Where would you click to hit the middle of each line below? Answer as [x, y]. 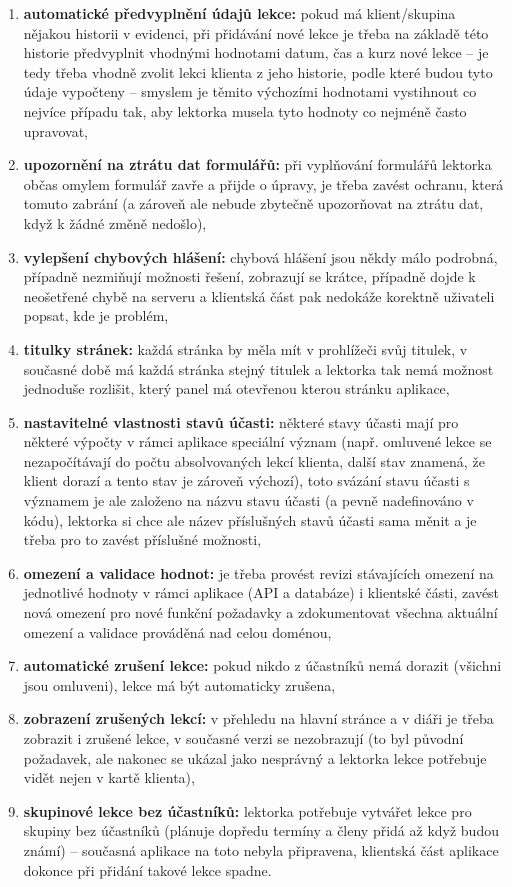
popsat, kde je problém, [96, 315]
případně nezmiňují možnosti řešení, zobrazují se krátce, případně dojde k [249, 276]
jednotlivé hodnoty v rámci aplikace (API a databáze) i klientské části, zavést [261, 592]
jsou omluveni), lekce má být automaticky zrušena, [179, 684]
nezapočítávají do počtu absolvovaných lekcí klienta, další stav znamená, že [254, 460]
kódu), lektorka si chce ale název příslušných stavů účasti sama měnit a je [250, 519]
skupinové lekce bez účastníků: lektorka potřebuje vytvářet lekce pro [247, 810]
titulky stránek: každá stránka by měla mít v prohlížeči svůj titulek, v [245, 348]
